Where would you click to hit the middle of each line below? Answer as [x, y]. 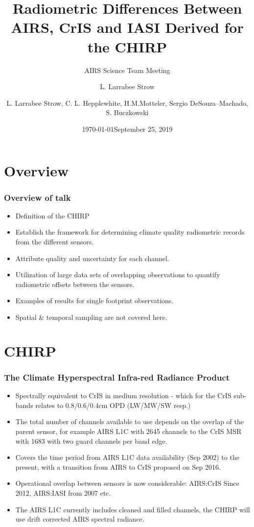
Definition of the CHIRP [52, 215]
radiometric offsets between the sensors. [75, 284]
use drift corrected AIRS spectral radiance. [80, 519]
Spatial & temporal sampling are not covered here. [91, 317]
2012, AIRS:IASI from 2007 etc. [63, 492]
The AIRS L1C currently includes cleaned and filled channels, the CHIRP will [133, 509]
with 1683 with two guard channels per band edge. [91, 441]
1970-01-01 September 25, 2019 [127, 129]
